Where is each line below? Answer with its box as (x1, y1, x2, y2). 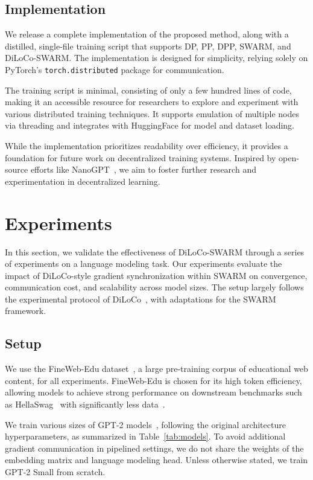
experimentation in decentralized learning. (5, 174, 160, 187)
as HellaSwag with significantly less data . (5, 398, 165, 411)
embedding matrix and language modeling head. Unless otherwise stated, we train (5, 453, 308, 466)
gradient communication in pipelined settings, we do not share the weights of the (5, 441, 304, 454)
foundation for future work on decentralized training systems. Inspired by (5, 151, 276, 164)
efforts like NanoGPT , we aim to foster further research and (30, 163, 256, 176)
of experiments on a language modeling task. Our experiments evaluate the (5, 257, 282, 270)
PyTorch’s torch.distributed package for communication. (5, 63, 224, 75)
